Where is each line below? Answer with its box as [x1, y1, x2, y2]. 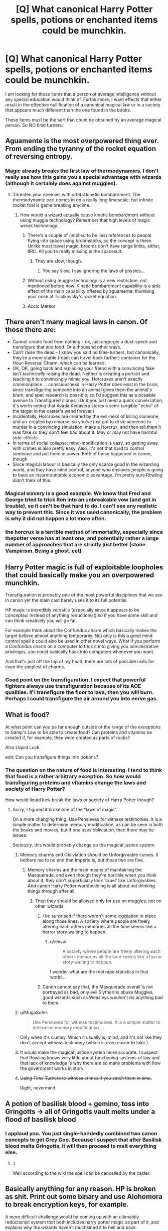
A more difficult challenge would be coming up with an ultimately [5, 1213, 139, 1219]
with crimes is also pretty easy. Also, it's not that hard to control [12, 445, 144, 451]
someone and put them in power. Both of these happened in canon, [12, 451, 152, 457]
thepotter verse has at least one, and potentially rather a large [5, 535, 159, 542]
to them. [42, 1000, 60, 1006]
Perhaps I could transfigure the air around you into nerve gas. [5, 695, 158, 702]
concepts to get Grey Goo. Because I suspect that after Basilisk [5, 1136, 162, 1143]
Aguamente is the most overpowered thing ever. [5, 137, 159, 145]
